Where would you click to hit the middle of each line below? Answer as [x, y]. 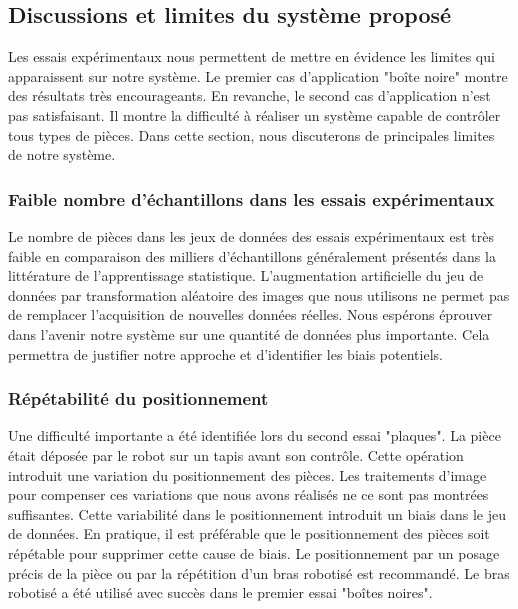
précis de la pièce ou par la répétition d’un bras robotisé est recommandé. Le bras [259, 572]
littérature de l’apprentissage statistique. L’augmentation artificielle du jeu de [246, 275]
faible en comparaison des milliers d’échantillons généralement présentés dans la [252, 255]
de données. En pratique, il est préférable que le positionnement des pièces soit [249, 533]
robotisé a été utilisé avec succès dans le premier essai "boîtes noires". [220, 592]
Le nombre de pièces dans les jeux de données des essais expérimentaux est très [251, 235]
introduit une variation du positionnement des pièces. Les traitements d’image [247, 474]
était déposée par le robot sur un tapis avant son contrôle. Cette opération [236, 454]
